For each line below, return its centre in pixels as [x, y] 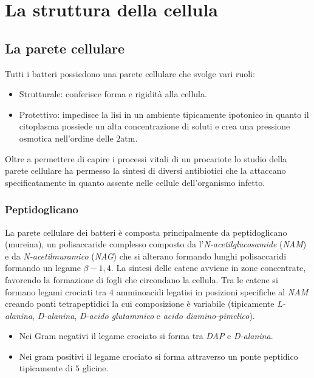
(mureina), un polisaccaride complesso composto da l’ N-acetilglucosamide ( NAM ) [156, 244]
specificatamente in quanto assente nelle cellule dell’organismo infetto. [135, 182]
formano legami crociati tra [56, 291]
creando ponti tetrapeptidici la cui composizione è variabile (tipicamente [140, 304]
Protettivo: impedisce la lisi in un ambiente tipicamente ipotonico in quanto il [164, 114]
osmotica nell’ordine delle [66, 138]
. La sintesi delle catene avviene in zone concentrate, [208, 268]
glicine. [95, 368]
